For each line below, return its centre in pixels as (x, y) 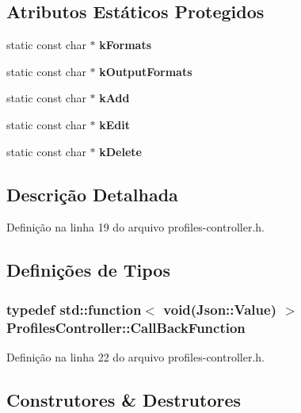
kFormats (126, 45)
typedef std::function (74, 309)
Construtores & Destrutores (124, 399)
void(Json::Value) (220, 309)
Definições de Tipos (88, 270)
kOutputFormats (146, 71)
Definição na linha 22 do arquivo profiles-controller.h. (135, 356)
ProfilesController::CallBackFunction (126, 327)
